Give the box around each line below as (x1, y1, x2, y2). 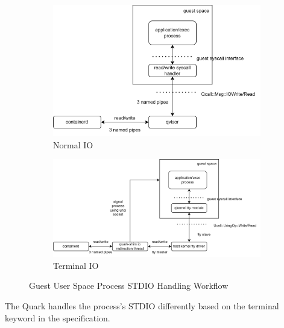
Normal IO (53, 138, 93, 151)
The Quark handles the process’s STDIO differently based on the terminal (5, 299, 279, 312)
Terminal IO (53, 259, 99, 271)
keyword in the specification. (5, 311, 110, 324)
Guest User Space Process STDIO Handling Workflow (29, 279, 229, 292)
